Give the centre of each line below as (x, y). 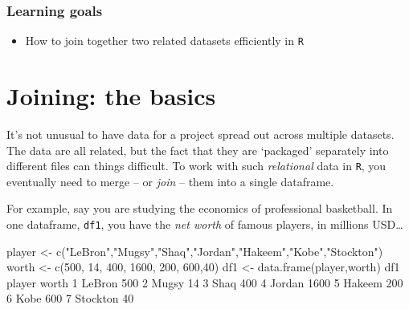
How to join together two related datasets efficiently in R (164, 41)
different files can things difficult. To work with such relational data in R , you (196, 166)
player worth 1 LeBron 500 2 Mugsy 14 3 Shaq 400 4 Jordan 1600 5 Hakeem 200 (205, 282)
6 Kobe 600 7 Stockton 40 (70, 298)
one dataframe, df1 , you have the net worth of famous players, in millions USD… (205, 224)
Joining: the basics (111, 96)
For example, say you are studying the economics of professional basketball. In (200, 208)
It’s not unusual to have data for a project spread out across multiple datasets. (200, 134)
